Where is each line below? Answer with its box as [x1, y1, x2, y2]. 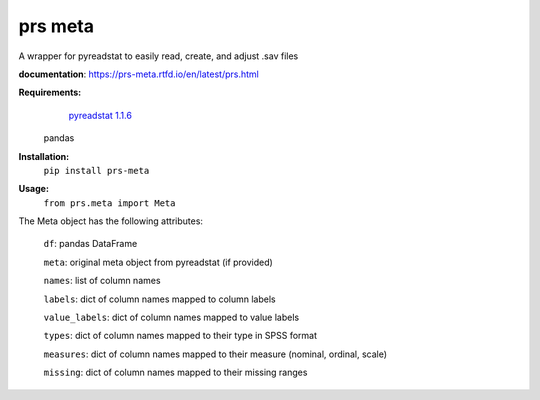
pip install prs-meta [43, 165, 150, 176]
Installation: [18, 150, 70, 162]
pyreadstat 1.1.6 [68, 109, 132, 121]
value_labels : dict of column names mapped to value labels [43, 311, 300, 324]
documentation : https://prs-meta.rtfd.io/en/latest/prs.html [18, 68, 259, 80]
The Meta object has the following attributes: [18, 215, 204, 227]
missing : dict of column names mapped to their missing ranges [43, 366, 308, 379]
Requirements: [18, 86, 82, 99]
